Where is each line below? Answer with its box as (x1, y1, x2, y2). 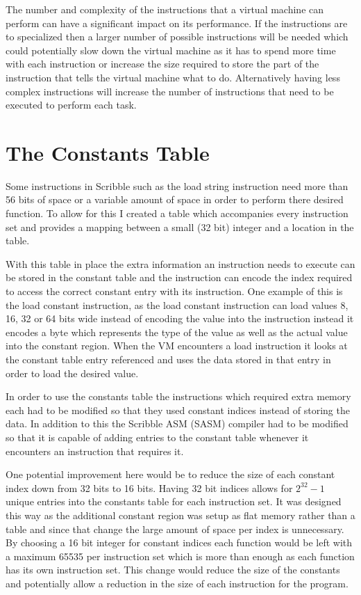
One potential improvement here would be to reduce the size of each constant (6, 467, 335, 482)
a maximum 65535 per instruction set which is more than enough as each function (6, 548, 355, 563)
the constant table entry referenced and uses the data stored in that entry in (6, 352, 331, 366)
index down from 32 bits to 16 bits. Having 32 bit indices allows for (6, 480, 293, 495)
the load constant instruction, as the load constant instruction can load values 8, (6, 297, 349, 312)
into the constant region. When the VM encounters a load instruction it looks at (6, 338, 348, 353)
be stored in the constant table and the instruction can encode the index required (6, 270, 353, 285)
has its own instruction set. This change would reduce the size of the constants (6, 562, 340, 577)
